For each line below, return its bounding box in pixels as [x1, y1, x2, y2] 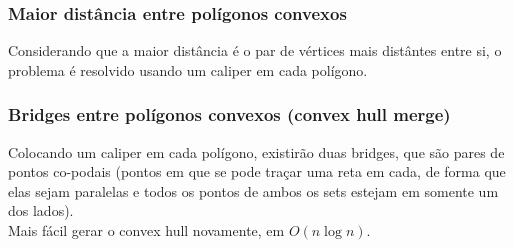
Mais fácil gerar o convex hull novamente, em [8, 220, 285, 240]
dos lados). [8, 200, 74, 221]
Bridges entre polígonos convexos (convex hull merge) [8, 102, 451, 127]
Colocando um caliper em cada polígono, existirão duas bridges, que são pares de [8, 141, 505, 162]
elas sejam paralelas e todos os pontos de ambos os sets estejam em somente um [8, 180, 499, 201]
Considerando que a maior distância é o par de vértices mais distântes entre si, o [8, 40, 502, 61]
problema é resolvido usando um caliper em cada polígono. [8, 59, 368, 80]
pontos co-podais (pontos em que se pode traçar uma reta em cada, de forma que [8, 161, 506, 182]
